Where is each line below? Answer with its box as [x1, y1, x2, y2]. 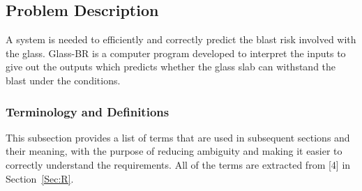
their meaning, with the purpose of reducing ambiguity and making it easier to [6, 144, 342, 158]
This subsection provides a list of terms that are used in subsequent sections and [6, 130, 350, 144]
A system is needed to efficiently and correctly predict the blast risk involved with [6, 32, 356, 47]
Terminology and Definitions [6, 102, 169, 120]
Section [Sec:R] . [6, 171, 74, 185]
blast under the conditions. [6, 72, 121, 87]
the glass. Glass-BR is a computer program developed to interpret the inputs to [6, 45, 346, 60]
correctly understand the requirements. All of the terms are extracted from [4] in [6, 157, 351, 171]
